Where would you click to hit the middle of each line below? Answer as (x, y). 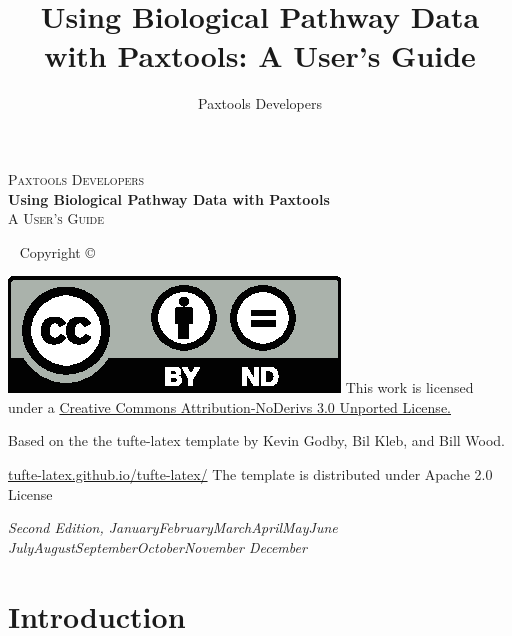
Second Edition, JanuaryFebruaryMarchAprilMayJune (173, 527)
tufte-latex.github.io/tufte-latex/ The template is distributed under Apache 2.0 (250, 474)
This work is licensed (409, 387)
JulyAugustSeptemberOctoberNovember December (157, 546)
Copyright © (57, 251)
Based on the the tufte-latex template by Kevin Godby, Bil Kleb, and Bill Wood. (257, 440)
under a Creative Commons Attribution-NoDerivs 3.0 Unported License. (229, 406)
